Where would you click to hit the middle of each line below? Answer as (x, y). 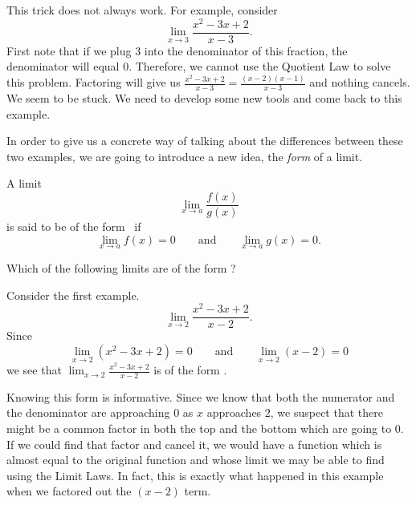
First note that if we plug (69, 50)
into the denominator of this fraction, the (246, 50)
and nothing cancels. (360, 82)
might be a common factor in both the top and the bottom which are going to (199, 428)
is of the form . (190, 370)
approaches (234, 412)
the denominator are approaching (88, 412)
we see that (34, 370)
